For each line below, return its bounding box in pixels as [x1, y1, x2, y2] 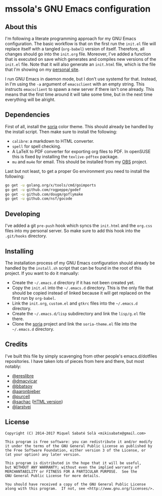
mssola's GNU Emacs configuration [5, 3, 151, 15]
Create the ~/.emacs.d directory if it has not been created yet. [12, 279, 135, 285]
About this [5, 23, 37, 31]
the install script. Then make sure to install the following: [5, 129, 118, 135]
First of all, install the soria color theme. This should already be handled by [5, 123, 154, 129]
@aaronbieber [12, 388, 41, 394]
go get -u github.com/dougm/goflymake [5, 192, 83, 197]
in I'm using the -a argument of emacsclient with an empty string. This [5, 81, 145, 87]
